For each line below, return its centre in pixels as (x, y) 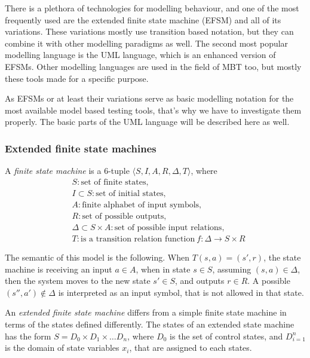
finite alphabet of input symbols (141, 205)
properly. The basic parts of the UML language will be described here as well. (147, 122)
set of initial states (130, 193)
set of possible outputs (123, 216)
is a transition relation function (138, 239)
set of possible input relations (168, 227)
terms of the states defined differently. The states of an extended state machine (150, 324)
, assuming (232, 269)
